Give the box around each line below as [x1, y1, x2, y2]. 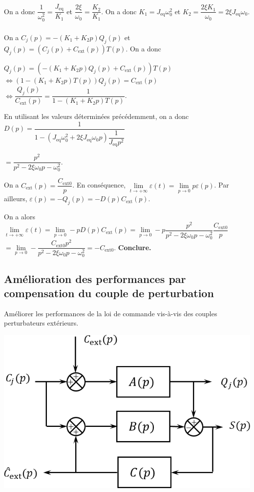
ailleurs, [4, 193, 27, 204]
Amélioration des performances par [4, 271, 186, 286]
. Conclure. [114, 242, 151, 252]
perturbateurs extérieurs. [4, 318, 79, 328]
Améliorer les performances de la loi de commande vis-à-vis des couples [4, 308, 217, 318]
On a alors [4, 211, 35, 222]
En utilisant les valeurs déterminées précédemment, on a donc [4, 111, 189, 121]
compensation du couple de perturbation [4, 285, 214, 301]
